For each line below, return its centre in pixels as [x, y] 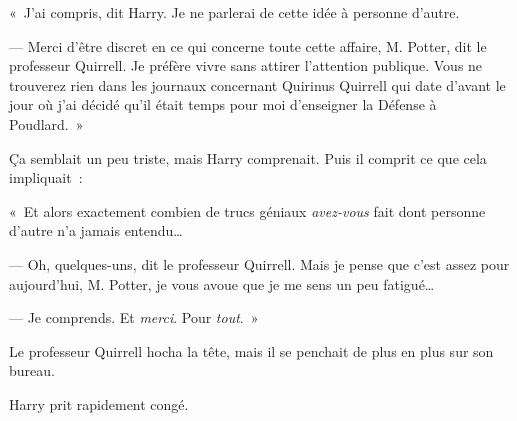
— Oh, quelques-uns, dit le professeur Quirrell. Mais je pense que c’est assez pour [259, 263]
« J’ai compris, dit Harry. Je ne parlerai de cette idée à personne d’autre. [234, 12]
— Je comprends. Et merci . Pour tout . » [134, 317]
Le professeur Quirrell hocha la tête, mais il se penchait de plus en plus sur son [251, 350]
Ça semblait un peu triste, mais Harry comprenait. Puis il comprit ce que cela [248, 157]
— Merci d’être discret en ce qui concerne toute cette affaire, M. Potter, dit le [248, 45]
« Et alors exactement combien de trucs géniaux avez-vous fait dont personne [247, 210]
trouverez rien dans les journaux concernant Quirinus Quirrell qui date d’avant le [257, 84]
